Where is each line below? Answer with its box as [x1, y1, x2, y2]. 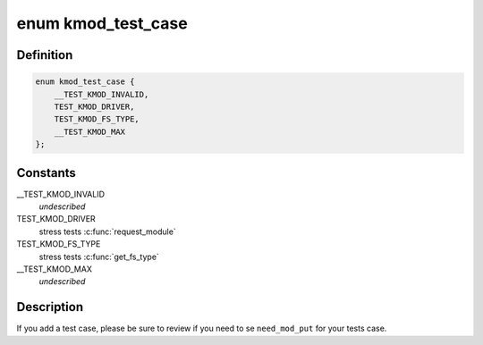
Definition [16, 47, 73, 63]
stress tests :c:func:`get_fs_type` [38, 251, 160, 262]
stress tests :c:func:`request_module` [38, 226, 176, 237]
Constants [16, 165, 76, 181]
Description [16, 299, 84, 315]
